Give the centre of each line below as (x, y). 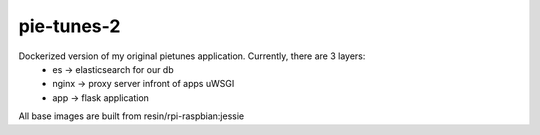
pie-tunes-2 (69, 26)
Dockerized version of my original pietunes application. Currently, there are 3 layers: (192, 56)
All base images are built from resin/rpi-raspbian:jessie (131, 116)
